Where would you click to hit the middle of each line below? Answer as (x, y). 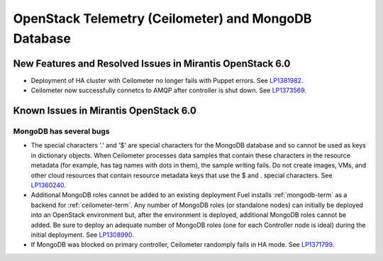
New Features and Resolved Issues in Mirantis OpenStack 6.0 (152, 63)
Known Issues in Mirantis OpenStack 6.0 (105, 111)
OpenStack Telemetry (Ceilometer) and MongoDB (162, 18)
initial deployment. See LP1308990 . (82, 235)
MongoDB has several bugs (61, 131)
